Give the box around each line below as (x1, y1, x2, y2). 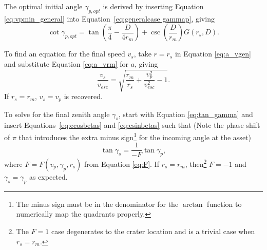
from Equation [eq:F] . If (84, 158, 159, 169)
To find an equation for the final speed (4, 48, 125, 59)
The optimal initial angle (4, 1, 83, 11)
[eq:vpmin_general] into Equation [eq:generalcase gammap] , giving (4, 13, 215, 24)
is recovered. (64, 91, 103, 102)
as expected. (29, 171, 68, 182)
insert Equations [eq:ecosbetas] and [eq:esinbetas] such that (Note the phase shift (4, 120, 260, 130)
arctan (182, 201, 203, 208)
